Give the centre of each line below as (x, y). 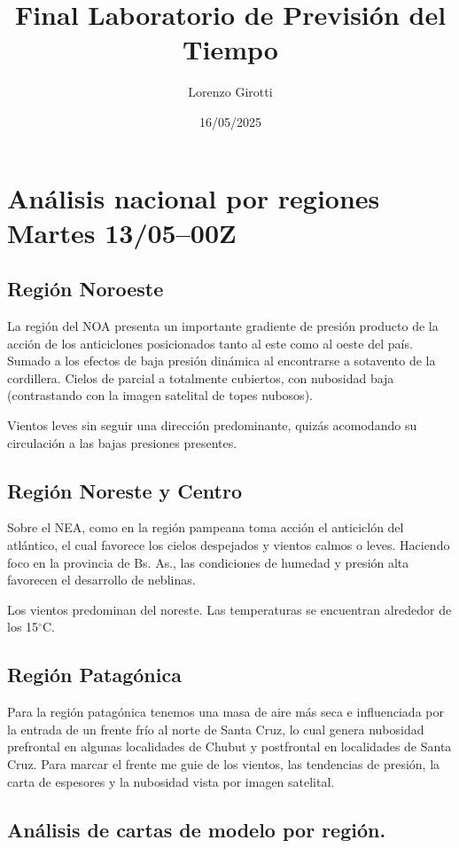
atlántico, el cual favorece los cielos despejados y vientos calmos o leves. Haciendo (229, 545)
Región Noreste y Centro (124, 490)
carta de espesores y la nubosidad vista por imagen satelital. (171, 781)
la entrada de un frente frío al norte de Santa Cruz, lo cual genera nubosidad (216, 729)
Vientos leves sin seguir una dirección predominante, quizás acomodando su (212, 425)
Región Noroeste (86, 289)
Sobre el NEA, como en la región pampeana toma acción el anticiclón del (206, 527)
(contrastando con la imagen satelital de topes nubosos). (160, 395)
